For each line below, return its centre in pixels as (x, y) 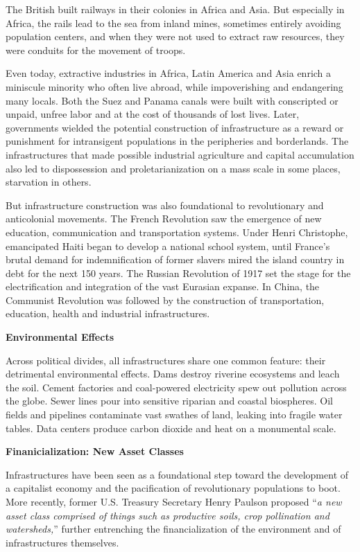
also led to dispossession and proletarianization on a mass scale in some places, (173, 168)
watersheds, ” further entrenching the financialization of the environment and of (173, 529)
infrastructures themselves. (62, 542)
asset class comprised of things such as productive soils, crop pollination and (168, 515)
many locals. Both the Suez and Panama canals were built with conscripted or (172, 100)
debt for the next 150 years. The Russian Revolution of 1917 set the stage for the (178, 273)
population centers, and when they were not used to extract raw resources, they (175, 36)
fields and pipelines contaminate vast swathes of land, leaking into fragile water (174, 415)
